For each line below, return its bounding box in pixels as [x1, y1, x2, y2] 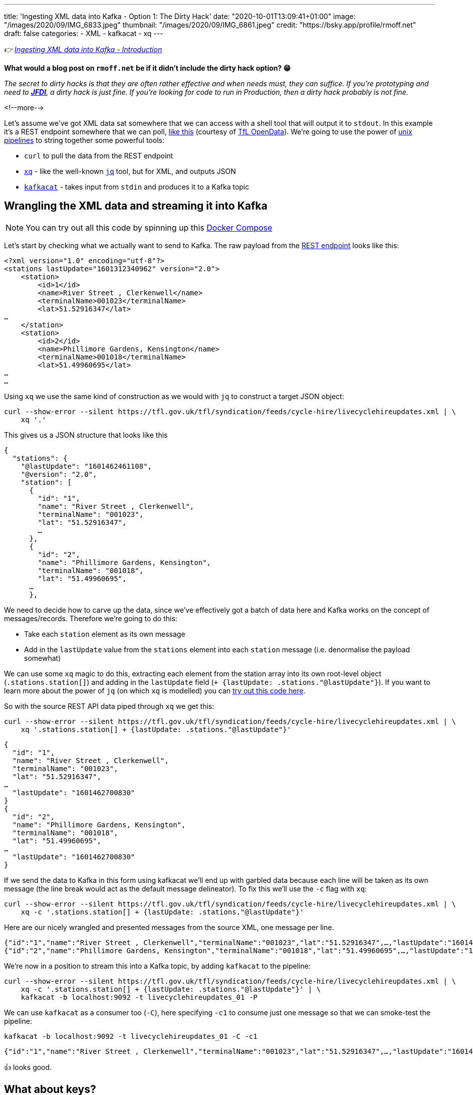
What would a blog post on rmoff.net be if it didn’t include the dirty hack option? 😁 [4, 64, 291, 72]
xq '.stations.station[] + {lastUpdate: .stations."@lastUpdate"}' [21, 725, 292, 734]
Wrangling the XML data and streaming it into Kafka [4, 200, 268, 213]
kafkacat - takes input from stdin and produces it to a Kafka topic [24, 182, 250, 191]
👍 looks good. [4, 1062, 52, 1071]
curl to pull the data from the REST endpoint [24, 151, 173, 160]
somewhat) [24, 653, 61, 662]
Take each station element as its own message [24, 629, 185, 638]
